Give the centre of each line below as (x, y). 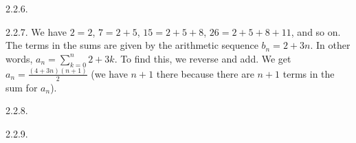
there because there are (205, 73)
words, (19, 58)
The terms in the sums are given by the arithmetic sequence (132, 45)
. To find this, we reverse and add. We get (203, 58)
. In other (330, 45)
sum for (22, 87)
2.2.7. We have (36, 31)
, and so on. (316, 31)
